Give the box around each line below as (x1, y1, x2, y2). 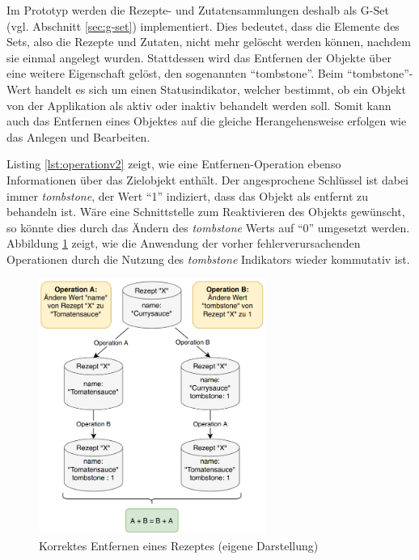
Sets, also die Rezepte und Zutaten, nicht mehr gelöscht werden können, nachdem (6, 33, 411, 50)
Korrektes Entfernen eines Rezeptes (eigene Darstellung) (39, 537, 319, 554)
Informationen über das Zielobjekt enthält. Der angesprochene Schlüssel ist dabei (6, 171, 408, 188)
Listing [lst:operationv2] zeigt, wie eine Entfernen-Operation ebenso (6, 155, 341, 172)
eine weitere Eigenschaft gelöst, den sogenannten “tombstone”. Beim (6, 65, 344, 82)
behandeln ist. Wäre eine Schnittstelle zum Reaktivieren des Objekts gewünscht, (6, 203, 405, 220)
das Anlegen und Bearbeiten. (6, 128, 150, 145)
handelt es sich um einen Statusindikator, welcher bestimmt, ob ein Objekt (35, 80, 406, 97)
